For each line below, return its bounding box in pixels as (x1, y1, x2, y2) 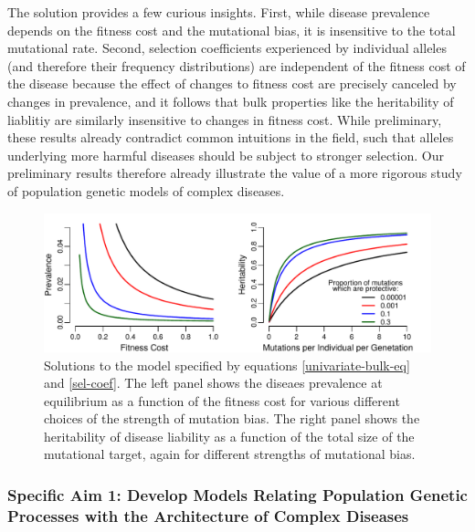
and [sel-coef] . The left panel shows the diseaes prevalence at (44, 373, 383, 392)
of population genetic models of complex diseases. (7, 181, 285, 200)
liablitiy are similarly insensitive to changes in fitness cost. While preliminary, (7, 110, 442, 129)
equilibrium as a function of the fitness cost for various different (44, 391, 400, 410)
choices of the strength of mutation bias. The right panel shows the (44, 409, 420, 428)
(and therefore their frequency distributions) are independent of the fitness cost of (7, 56, 466, 75)
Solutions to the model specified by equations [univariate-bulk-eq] (44, 355, 410, 374)
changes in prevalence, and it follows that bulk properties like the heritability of (7, 91, 454, 110)
